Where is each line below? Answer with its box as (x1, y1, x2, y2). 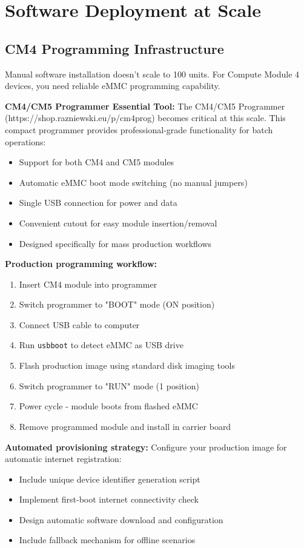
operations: (5, 135, 46, 148)
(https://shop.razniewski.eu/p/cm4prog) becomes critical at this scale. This (5, 111, 286, 124)
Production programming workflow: (5, 257, 157, 270)
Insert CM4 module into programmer (19, 277, 157, 290)
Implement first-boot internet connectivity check (19, 493, 199, 506)
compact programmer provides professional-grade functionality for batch (5, 123, 273, 136)
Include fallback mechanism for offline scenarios (19, 533, 196, 546)
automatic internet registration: (5, 452, 122, 465)
